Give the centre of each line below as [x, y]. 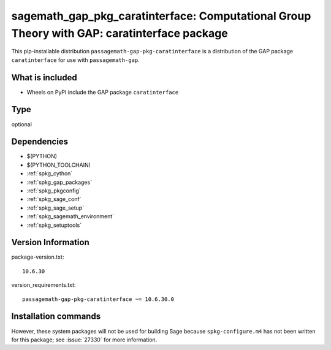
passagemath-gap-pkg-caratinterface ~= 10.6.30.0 [98, 299]
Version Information [50, 242]
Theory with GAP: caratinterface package [120, 33]
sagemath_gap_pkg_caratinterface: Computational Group [161, 16]
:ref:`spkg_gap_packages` [59, 182]
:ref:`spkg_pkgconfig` [54, 191]
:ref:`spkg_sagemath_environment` [70, 216]
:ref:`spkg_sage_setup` [55, 208]
